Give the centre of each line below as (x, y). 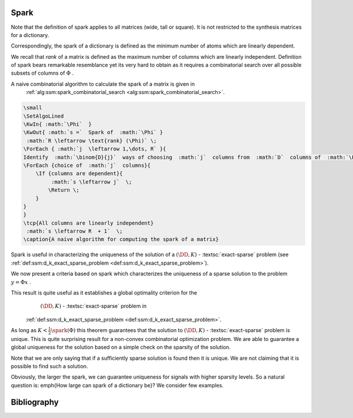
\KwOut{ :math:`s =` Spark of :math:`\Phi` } (93, 133)
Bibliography (35, 402)
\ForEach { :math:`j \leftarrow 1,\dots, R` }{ (95, 149)
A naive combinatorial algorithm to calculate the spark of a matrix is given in (103, 84)
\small (33, 108)
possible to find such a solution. (49, 366)
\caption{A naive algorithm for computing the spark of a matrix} (121, 239)
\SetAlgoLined (44, 116)
